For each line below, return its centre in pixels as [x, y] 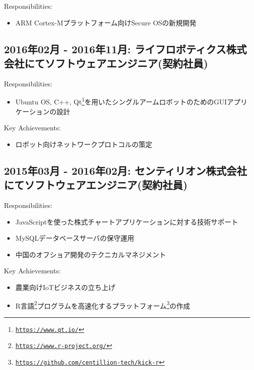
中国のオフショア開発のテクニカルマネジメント [91, 254]
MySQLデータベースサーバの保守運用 [75, 238]
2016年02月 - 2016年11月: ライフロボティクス [115, 49]
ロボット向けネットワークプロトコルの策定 [84, 144]
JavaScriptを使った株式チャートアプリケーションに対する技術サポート [127, 221]
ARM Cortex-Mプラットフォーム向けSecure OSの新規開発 [106, 22]
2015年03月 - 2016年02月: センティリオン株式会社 [126, 170]
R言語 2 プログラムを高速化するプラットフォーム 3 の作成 [103, 305]
